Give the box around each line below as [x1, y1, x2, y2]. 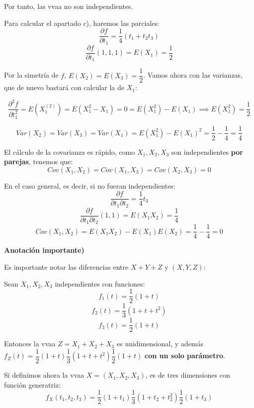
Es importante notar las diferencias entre [4, 262, 129, 272]
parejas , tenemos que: [4, 156, 73, 167]
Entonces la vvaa [4, 338, 56, 349]
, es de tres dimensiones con [145, 370, 230, 380]
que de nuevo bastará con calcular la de [4, 82, 125, 93]
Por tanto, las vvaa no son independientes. [4, 1, 133, 11]
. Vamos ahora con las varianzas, [143, 70, 243, 80]
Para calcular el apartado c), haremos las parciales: [4, 17, 160, 28]
